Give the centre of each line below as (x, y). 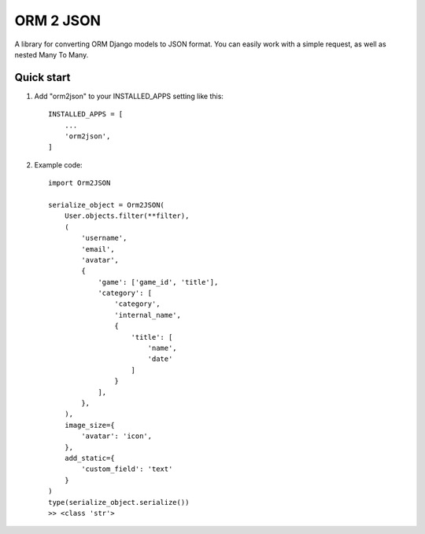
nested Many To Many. (52, 54)
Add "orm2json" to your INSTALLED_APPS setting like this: (129, 96)
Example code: (58, 164)
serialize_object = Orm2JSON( (107, 205)
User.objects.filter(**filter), (127, 216)
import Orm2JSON (79, 183)
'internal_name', (148, 315)
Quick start (42, 77)
